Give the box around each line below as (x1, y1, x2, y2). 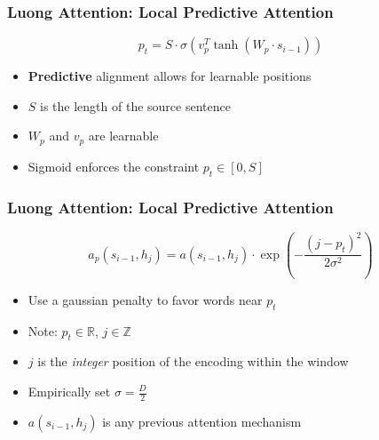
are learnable (88, 126, 159, 145)
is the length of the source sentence (40, 96, 231, 115)
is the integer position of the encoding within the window (37, 352, 349, 371)
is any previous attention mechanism (102, 412, 302, 430)
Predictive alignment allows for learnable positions (28, 67, 312, 85)
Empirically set (28, 382, 111, 400)
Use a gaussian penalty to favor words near (28, 290, 263, 308)
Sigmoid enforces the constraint (28, 156, 200, 175)
